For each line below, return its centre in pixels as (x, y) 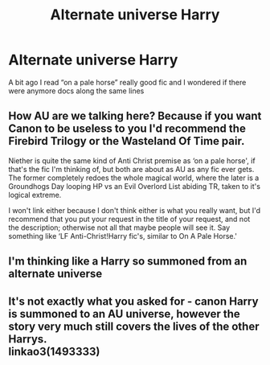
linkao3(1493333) (54, 351)
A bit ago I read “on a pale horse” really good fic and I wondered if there (127, 82)
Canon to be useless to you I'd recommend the (127, 129)
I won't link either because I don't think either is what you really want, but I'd (135, 210)
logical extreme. (35, 195)
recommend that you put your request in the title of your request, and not (129, 219)
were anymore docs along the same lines (76, 91)
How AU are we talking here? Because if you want (135, 116)
